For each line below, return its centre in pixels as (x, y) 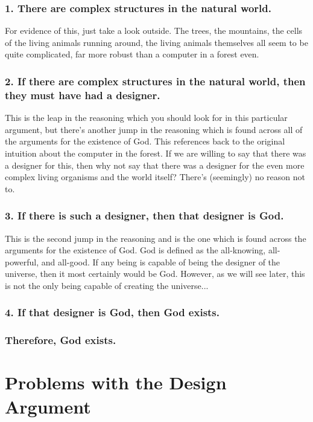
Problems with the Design (116, 382)
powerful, (22, 261)
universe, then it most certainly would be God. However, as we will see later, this (155, 274)
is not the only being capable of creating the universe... (107, 285)
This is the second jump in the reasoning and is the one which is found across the (156, 238)
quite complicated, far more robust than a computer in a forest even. (132, 54)
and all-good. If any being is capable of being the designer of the (161, 261)
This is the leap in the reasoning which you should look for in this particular (146, 118)
